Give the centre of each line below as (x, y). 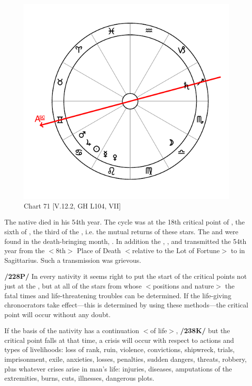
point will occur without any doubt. (58, 314)
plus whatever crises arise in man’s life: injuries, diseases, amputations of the (118, 368)
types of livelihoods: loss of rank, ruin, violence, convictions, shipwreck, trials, (120, 349)
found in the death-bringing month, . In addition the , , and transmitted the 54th (126, 241)
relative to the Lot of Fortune (176, 250)
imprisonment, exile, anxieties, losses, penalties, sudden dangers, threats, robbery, (126, 359)
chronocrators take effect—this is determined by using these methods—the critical (126, 305)
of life (159, 330)
